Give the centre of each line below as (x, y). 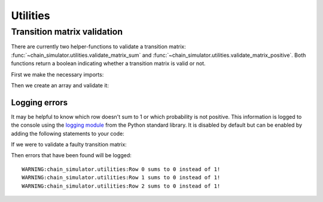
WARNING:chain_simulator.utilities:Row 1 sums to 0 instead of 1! (121, 177)
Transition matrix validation (67, 32)
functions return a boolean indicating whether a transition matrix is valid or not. (108, 63)
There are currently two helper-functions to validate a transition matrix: (98, 47)
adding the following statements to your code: (68, 133)
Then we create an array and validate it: (60, 85)
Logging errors (39, 102)
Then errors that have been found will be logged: (71, 155)
